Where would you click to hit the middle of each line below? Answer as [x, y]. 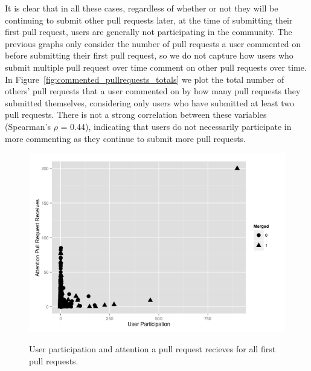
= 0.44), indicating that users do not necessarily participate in [176, 126]
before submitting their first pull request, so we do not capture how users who [149, 55]
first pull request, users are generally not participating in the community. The [149, 32]
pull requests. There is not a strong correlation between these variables [136, 115]
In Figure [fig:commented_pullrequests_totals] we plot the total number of [145, 79]
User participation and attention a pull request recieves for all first [152, 349]
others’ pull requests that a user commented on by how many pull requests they [153, 91]
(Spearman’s [28, 126]
